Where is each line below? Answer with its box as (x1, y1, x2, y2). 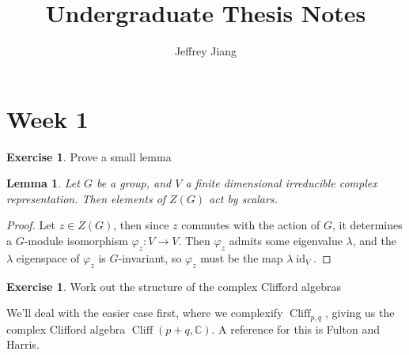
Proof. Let (6, 217, 55, 233)
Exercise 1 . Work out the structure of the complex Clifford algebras (6, 278, 342, 294)
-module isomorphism (24, 232, 128, 249)
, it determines (331, 217, 403, 233)
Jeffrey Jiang (174, 43, 237, 59)
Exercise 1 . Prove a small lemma (6, 148, 172, 164)
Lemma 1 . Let (6, 175, 80, 191)
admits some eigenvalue (229, 232, 343, 249)
